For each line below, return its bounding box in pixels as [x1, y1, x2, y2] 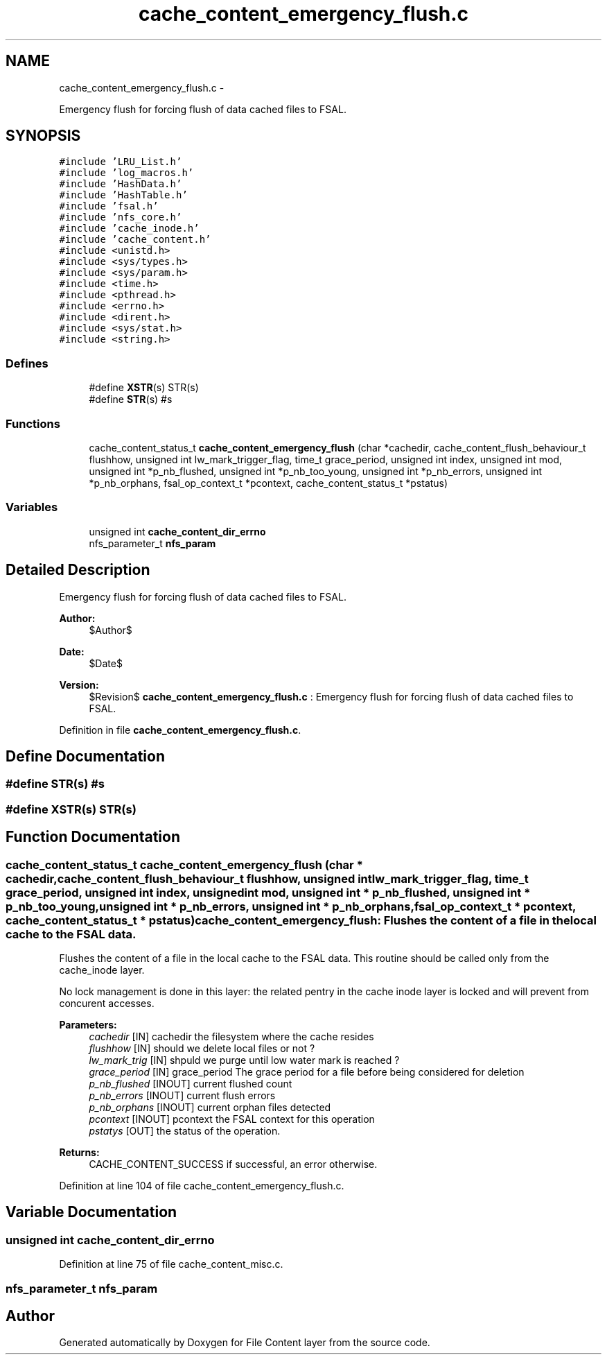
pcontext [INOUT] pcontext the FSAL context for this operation [89, 1112, 375, 1125]
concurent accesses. [59, 997, 155, 1009]
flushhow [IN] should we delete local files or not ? [89, 1042, 315, 1054]
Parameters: [59, 1018, 117, 1031]
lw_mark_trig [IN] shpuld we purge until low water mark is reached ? [89, 1053, 400, 1066]
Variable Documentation [6, 1203, 177, 1221]
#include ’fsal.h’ [59, 200, 159, 212]
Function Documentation [6, 828, 180, 846]
